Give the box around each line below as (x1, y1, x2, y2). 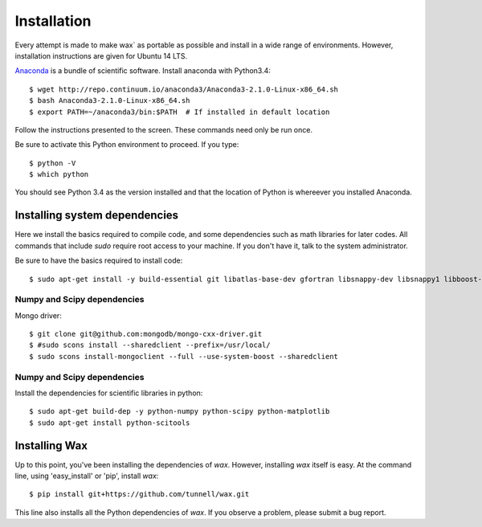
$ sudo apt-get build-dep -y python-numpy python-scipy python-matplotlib (29, 406, 330, 416)
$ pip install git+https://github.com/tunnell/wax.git (29, 490, 250, 499)
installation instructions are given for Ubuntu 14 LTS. (14, 51, 188, 60)
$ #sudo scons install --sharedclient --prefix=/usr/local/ (29, 341, 271, 349)
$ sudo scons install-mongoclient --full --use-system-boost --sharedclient (29, 352, 339, 361)
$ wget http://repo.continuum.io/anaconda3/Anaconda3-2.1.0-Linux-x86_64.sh (29, 84, 339, 94)
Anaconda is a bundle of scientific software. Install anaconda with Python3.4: (14, 66, 271, 76)
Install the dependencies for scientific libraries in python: (14, 388, 203, 398)
